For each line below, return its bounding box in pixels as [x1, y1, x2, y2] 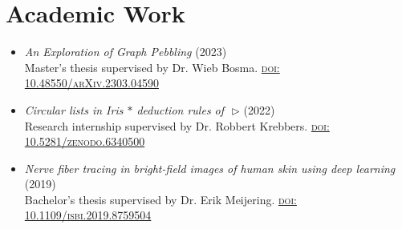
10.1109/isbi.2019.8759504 [24, 207, 152, 223]
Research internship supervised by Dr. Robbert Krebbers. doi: [24, 117, 330, 134]
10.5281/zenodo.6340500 [24, 133, 145, 150]
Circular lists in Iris [24, 101, 124, 118]
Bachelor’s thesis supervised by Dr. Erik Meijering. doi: [24, 191, 297, 207]
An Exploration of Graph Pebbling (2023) [24, 43, 227, 60]
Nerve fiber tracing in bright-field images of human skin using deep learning [24, 159, 396, 176]
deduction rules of [136, 101, 225, 118]
